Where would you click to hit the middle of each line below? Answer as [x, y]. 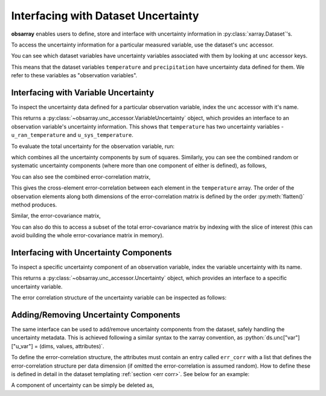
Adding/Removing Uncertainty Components [96, 315]
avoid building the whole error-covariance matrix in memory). [88, 235]
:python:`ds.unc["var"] [272, 337]
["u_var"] [22, 346]
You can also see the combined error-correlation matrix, [81, 177]
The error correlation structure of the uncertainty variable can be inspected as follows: [119, 298]
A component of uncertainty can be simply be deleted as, [83, 385]
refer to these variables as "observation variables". [74, 75]
